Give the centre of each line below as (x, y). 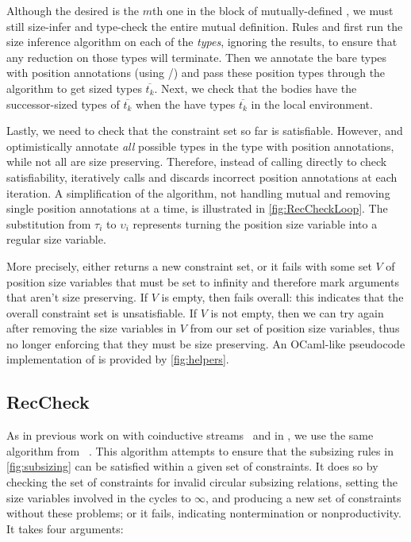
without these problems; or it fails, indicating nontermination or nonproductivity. (204, 513)
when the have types (186, 104)
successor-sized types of (63, 104)
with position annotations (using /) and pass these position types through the (196, 73)
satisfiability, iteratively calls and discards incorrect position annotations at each (202, 177)
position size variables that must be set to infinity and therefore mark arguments (203, 281)
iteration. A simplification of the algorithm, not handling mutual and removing (198, 192)
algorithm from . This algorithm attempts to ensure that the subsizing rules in (200, 450)
